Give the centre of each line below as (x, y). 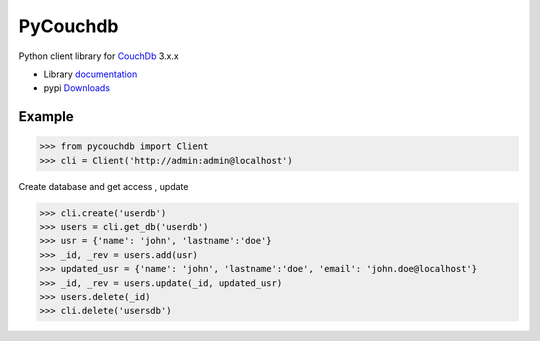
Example (46, 116)
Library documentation (90, 74)
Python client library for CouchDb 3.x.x (98, 56)
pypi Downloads (76, 88)
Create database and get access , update (103, 186)
